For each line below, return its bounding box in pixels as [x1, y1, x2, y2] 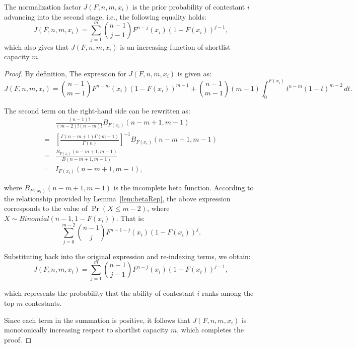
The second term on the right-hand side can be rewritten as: [4, 105, 190, 115]
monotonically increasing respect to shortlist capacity [4, 324, 169, 335]
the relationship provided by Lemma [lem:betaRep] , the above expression [4, 193, 231, 203]
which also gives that [4, 41, 69, 52]
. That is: [116, 212, 145, 223]
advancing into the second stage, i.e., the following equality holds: [4, 11, 206, 22]
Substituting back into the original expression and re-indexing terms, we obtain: [4, 251, 251, 261]
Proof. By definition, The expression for [4, 68, 126, 78]
